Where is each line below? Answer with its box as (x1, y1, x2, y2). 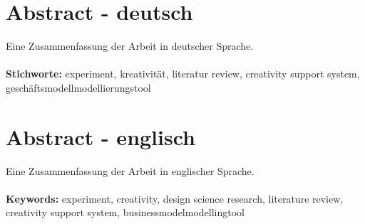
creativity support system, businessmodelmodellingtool (6, 205, 245, 220)
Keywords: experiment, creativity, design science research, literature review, (6, 191, 344, 206)
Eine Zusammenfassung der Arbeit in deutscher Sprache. (6, 38, 254, 53)
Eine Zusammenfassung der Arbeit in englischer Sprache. (6, 163, 255, 178)
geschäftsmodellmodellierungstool (6, 80, 151, 95)
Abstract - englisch (6, 122, 196, 151)
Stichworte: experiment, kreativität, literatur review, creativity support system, (6, 66, 360, 81)
